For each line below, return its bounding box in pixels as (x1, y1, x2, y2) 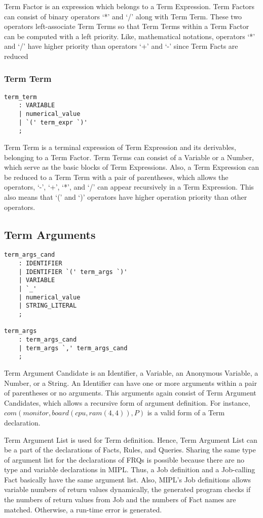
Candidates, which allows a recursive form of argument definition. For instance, (4, 397, 250, 408)
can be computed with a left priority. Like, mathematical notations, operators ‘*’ (4, 31, 255, 41)
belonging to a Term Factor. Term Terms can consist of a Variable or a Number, (4, 151, 254, 162)
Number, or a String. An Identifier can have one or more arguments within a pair (4, 377, 257, 388)
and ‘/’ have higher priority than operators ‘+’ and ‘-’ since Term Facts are (4, 41, 238, 51)
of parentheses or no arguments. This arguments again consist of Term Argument (4, 387, 256, 398)
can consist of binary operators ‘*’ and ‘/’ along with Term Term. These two (4, 11, 242, 21)
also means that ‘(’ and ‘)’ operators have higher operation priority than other (4, 192, 247, 202)
